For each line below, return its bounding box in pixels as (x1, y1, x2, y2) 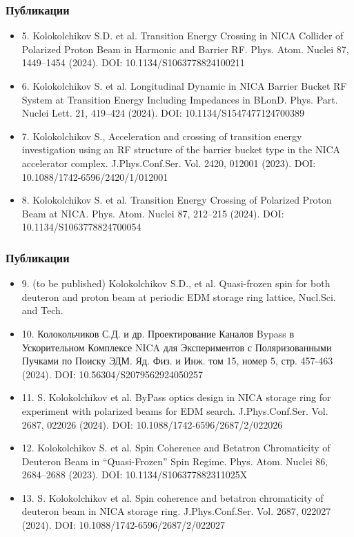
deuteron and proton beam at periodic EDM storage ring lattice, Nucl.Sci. (21, 289, 336, 304)
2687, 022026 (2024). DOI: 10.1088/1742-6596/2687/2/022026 (21, 417, 283, 431)
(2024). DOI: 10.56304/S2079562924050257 (21, 367, 204, 381)
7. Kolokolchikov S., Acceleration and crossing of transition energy (21, 128, 302, 143)
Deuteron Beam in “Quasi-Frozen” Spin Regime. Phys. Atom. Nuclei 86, (21, 453, 328, 468)
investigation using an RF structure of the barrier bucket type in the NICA (21, 142, 341, 157)
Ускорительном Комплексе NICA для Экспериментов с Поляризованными (21, 340, 332, 354)
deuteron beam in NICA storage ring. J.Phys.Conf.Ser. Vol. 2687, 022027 (21, 504, 331, 518)
